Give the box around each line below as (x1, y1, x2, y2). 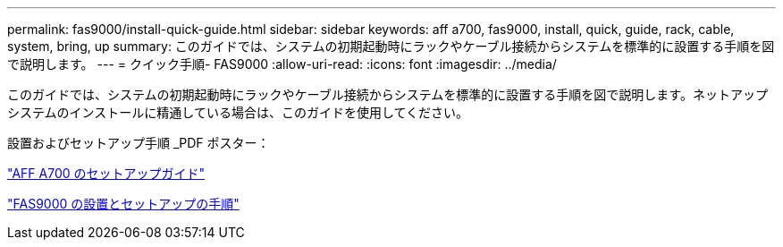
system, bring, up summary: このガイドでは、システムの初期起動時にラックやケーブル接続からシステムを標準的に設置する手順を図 (7, 38, 775, 54)
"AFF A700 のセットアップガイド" (7, 166, 206, 181)
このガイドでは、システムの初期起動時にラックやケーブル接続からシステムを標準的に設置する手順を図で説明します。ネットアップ (7, 87, 768, 102)
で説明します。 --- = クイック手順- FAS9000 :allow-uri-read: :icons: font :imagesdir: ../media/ (7, 56, 557, 72)
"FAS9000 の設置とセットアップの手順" (7, 196, 240, 211)
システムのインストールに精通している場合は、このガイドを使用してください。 (7, 105, 469, 120)
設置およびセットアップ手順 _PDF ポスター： (7, 135, 270, 150)
